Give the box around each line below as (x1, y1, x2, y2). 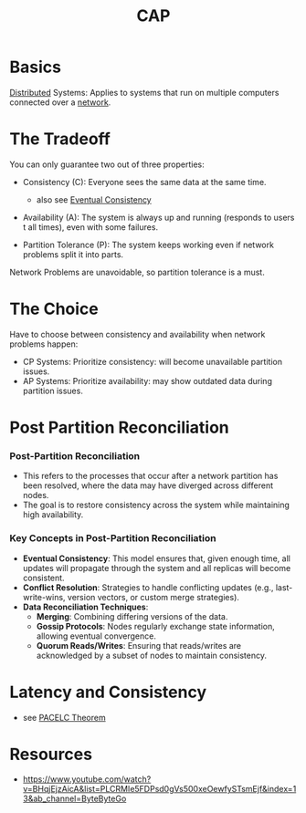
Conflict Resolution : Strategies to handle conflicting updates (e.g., (22, 581, 274, 593)
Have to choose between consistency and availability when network (9, 328, 266, 339)
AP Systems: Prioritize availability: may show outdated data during (22, 375, 272, 386)
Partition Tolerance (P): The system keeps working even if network (22, 239, 274, 250)
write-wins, (22, 591, 66, 602)
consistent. (22, 572, 66, 583)
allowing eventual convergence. (36, 631, 157, 641)
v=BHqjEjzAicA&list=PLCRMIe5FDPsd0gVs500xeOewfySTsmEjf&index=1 (22, 784, 297, 795)
